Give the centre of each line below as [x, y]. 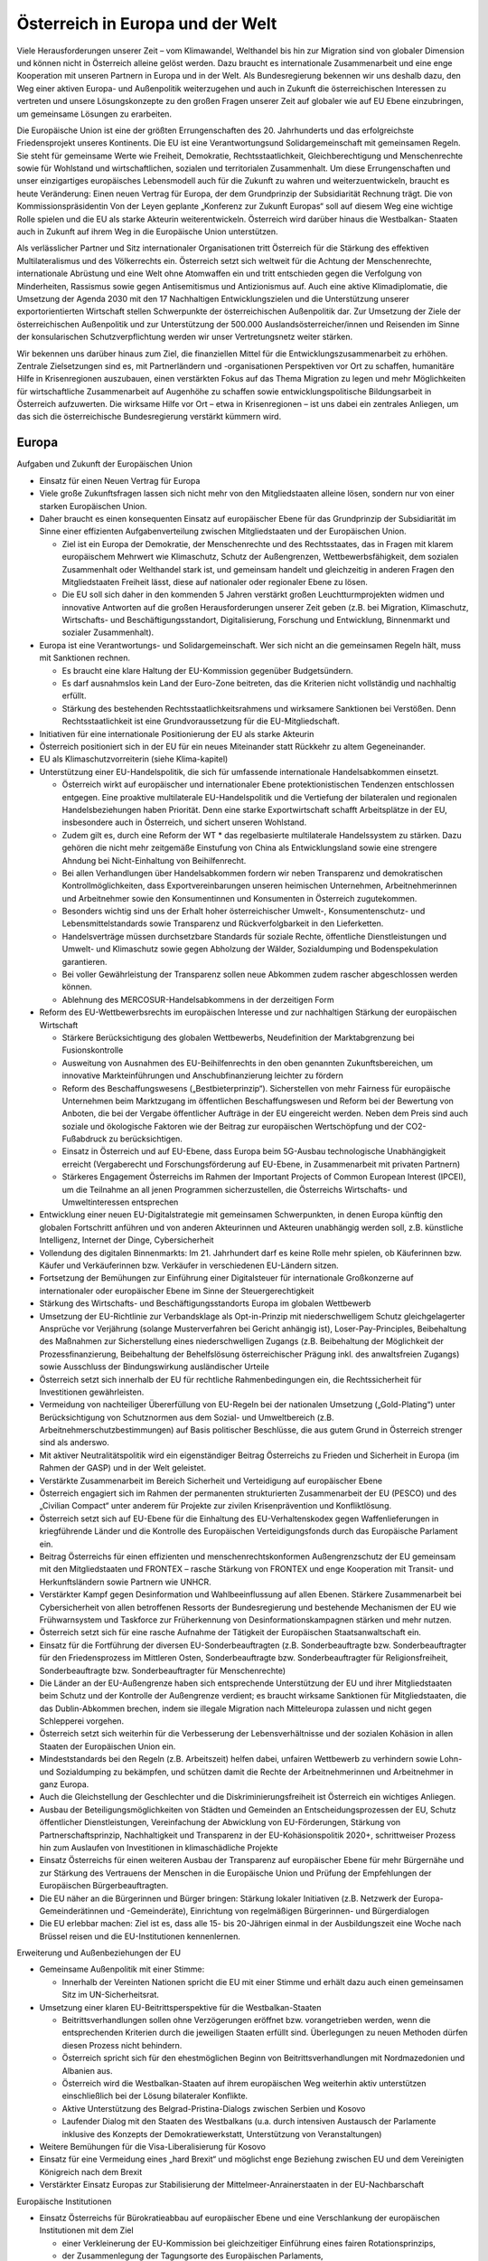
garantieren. [84, 961]
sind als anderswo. [75, 1443]
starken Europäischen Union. [94, 506]
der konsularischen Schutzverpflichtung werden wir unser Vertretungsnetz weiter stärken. [184, 337]
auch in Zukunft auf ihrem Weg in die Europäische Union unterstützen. [148, 232]
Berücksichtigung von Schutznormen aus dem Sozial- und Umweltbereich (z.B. [187, 1417]
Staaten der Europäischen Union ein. [108, 1746]
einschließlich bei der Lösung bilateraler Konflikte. [155, 2096]
